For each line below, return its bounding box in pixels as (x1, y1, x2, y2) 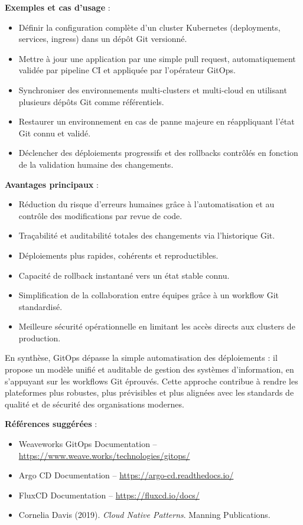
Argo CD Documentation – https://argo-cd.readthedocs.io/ (18, 469, 234, 481)
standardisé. (18, 300, 63, 312)
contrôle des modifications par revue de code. (18, 209, 183, 221)
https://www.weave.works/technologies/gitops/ (18, 449, 190, 461)
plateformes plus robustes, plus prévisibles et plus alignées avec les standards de (5, 386, 294, 399)
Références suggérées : (5, 418, 97, 430)
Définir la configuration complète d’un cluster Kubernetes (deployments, (18, 21, 281, 33)
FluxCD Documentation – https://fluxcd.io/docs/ (18, 488, 200, 501)
